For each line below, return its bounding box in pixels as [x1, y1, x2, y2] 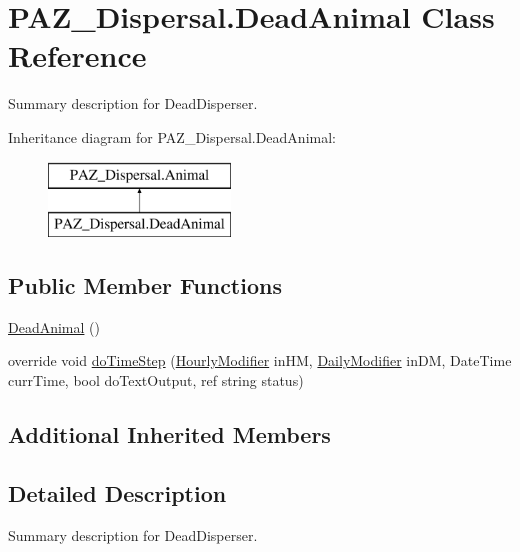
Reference [8, 35, 147, 76]
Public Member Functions [8, 270, 282, 301]
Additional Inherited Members [8, 419, 331, 450]
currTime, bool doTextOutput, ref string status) [8, 370, 304, 391]
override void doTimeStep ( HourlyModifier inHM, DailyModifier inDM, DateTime [8, 350, 512, 371]
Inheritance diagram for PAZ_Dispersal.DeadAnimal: [8, 126, 336, 147]
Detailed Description [8, 477, 227, 508]
